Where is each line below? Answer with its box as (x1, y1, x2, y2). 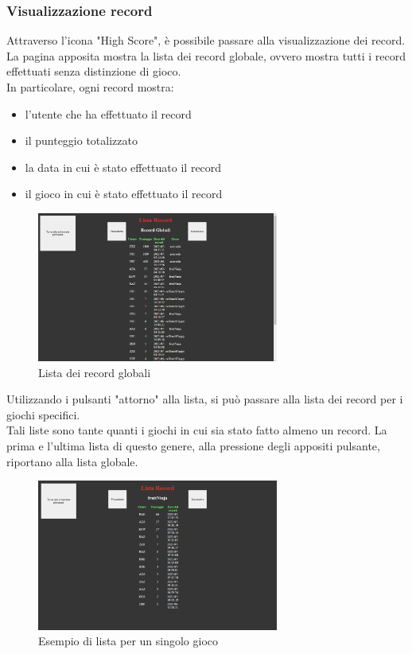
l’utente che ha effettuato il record (25, 105, 192, 122)
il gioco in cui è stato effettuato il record (25, 185, 223, 202)
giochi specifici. (6, 406, 80, 422)
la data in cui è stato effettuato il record (25, 158, 222, 175)
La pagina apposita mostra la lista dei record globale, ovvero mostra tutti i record (6, 47, 406, 64)
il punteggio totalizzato (25, 132, 138, 149)
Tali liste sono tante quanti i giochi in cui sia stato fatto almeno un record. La (6, 422, 387, 438)
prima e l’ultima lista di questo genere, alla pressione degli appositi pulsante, (6, 437, 380, 454)
